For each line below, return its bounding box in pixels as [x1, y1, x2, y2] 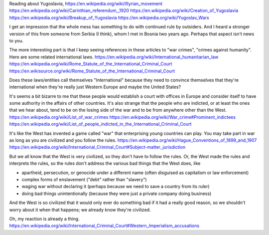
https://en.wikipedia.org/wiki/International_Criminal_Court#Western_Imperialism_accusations [9, 223, 199, 229]
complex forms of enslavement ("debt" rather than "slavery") [21, 176, 147, 182]
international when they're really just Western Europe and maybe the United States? [9, 84, 181, 90]
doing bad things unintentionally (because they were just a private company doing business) [21, 190, 212, 197]
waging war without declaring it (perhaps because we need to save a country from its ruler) [21, 184, 210, 190]
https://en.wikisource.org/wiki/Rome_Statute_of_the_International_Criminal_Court [9, 68, 175, 74]
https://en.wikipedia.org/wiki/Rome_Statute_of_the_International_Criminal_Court [9, 61, 172, 67]
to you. [9, 37, 24, 43]
